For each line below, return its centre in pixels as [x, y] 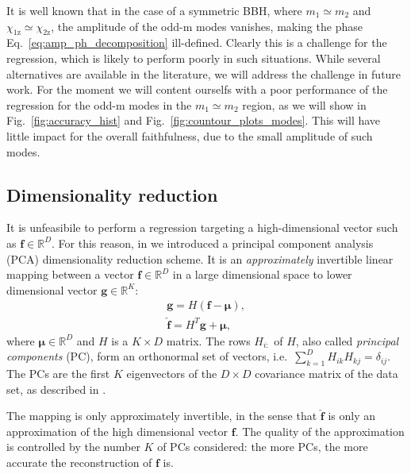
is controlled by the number [73, 447]
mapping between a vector [70, 274]
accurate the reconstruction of [79, 462]
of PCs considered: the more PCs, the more [263, 447]
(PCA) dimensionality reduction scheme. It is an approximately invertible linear [200, 258]
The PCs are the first [58, 373]
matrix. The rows [208, 340]
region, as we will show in [304, 104]
